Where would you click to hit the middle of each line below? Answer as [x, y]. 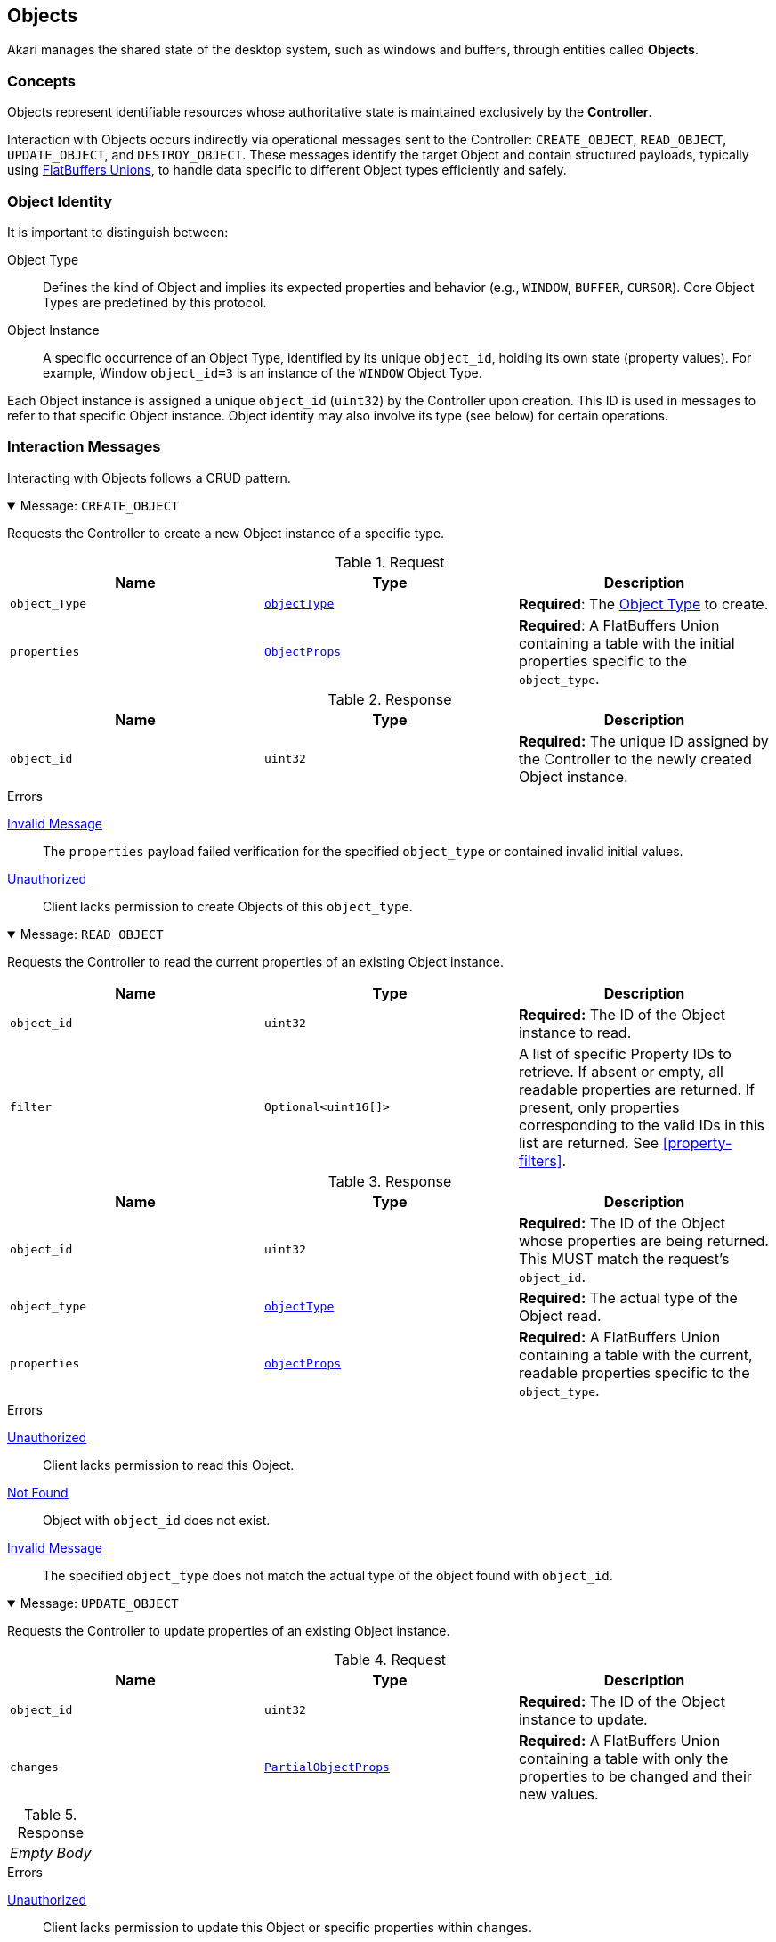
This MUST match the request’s [624, 1258]
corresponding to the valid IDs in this [642, 1125]
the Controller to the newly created [635, 759]
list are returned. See [589, 1142]
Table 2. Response [390, 699]
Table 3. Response [390, 1181]
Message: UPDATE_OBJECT [99, 1603]
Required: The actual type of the [628, 1297]
